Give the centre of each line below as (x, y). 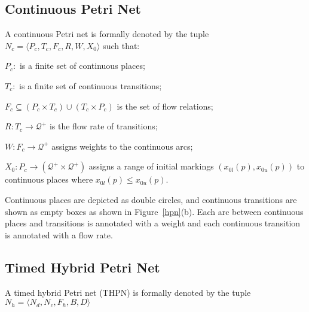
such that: (121, 45)
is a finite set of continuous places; (82, 66)
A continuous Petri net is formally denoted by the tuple (107, 34)
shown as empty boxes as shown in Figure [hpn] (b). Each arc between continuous (154, 211)
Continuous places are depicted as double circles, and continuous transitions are (151, 199)
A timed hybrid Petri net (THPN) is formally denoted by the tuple (128, 292)
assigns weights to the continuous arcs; (122, 146)
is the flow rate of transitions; (103, 126)
